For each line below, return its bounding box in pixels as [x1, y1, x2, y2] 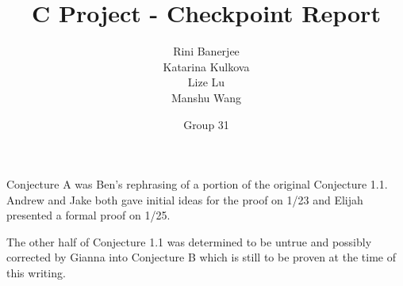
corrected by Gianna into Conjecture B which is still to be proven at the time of [6, 249, 396, 265]
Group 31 [183, 116, 229, 132]
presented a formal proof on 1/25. [6, 207, 171, 223]
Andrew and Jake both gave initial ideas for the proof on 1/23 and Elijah [6, 191, 363, 208]
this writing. [6, 265, 66, 281]
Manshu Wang [171, 89, 241, 105]
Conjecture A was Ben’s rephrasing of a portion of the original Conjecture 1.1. [6, 176, 388, 193]
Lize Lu [187, 74, 225, 90]
